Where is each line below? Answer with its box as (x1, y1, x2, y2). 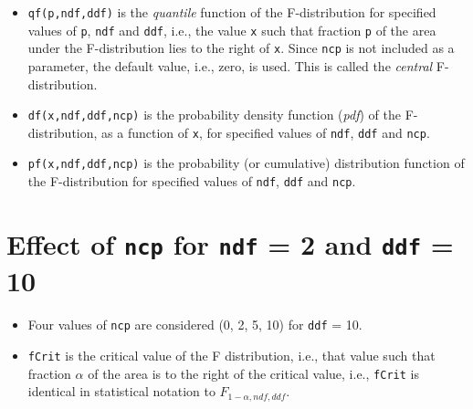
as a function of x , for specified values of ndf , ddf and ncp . (101, 122, 430, 142)
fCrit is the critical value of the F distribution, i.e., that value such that (27, 345, 436, 364)
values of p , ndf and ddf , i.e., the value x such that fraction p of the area (27, 20, 436, 39)
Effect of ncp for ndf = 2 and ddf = (6, 225, 454, 262)
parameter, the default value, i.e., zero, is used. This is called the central (27, 56, 433, 75)
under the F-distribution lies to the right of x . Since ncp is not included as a (27, 38, 455, 58)
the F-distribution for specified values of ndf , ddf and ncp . (27, 172, 356, 191)
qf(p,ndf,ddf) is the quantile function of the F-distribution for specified (27, 3, 436, 21)
